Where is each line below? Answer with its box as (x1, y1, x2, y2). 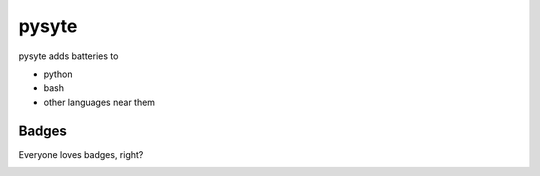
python (43, 68, 73, 80)
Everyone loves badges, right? (18, 148, 144, 160)
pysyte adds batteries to (18, 50, 119, 62)
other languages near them (43, 96, 155, 108)
